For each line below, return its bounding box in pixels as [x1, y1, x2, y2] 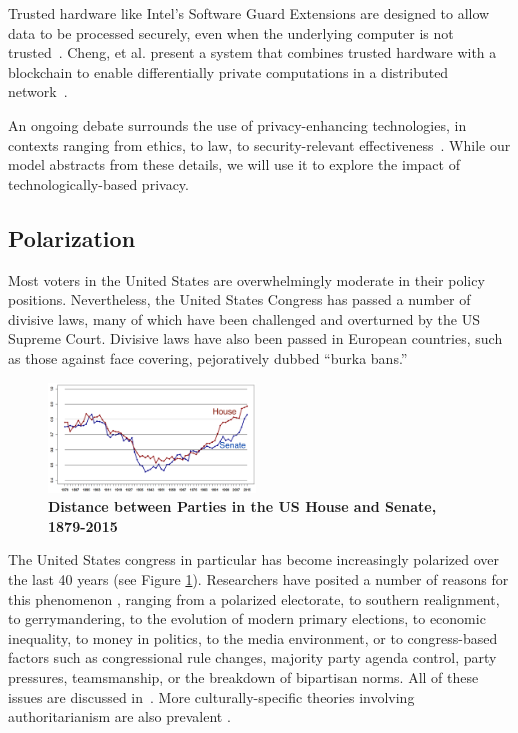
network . [8, 81, 68, 102]
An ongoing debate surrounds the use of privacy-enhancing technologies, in [8, 114, 467, 135]
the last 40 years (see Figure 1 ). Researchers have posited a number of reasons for [8, 569, 509, 590]
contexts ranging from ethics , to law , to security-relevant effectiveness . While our [8, 134, 511, 155]
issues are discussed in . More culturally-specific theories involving [8, 686, 415, 707]
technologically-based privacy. [8, 173, 189, 194]
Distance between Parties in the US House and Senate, [48, 496, 437, 517]
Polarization [8, 222, 136, 253]
